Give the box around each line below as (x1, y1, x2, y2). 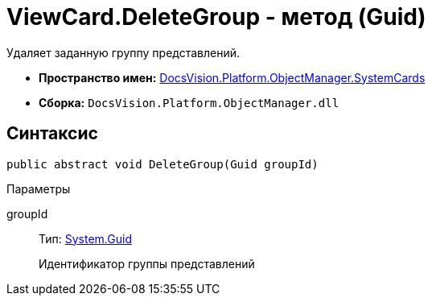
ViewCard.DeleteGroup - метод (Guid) (6, 3, 426, 31)
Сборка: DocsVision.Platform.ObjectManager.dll (39, 95, 339, 110)
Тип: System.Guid (39, 231, 132, 246)
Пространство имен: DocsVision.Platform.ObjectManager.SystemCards (39, 70, 426, 85)
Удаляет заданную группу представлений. (6, 45, 241, 60)
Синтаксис (6, 123, 98, 144)
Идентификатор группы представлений (39, 256, 255, 271)
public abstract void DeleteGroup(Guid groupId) (6, 157, 319, 171)
